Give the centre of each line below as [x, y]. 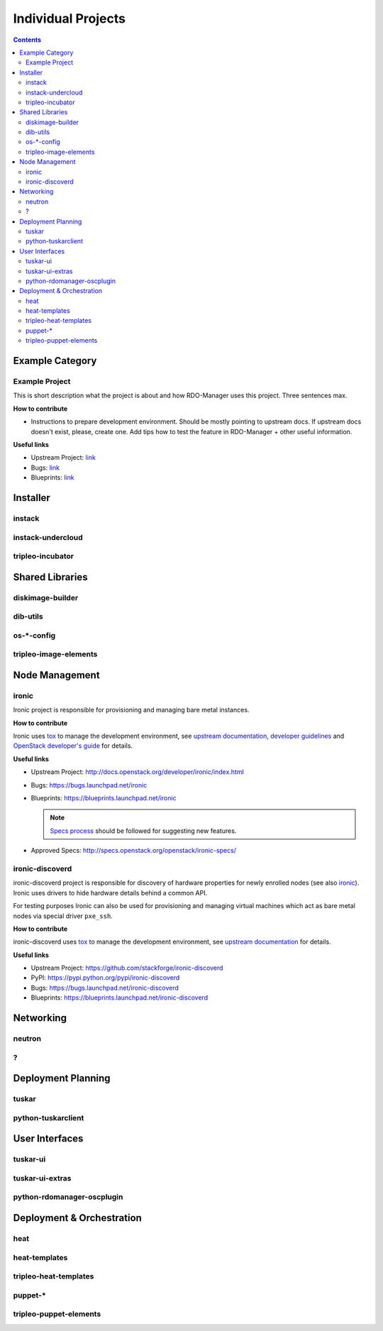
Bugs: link [45, 468]
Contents [27, 40]
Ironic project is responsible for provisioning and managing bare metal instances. [131, 710]
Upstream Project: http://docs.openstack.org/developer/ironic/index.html [137, 772]
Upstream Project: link [63, 458]
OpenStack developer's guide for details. [73, 746]
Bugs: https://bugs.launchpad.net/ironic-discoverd [105, 988]
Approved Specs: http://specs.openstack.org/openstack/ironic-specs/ [134, 851]
